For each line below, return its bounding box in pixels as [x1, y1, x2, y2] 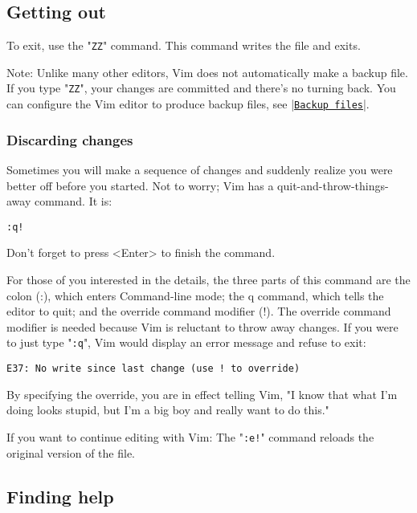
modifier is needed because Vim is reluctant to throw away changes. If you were [6, 318, 399, 335]
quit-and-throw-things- [277, 177, 389, 193]
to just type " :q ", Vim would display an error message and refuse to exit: [6, 334, 366, 351]
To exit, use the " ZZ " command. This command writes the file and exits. [6, 37, 361, 54]
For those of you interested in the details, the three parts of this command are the [6, 271, 411, 288]
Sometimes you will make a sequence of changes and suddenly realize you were [6, 161, 393, 177]
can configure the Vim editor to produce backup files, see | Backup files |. [6, 96, 370, 112]
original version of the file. [6, 444, 136, 461]
